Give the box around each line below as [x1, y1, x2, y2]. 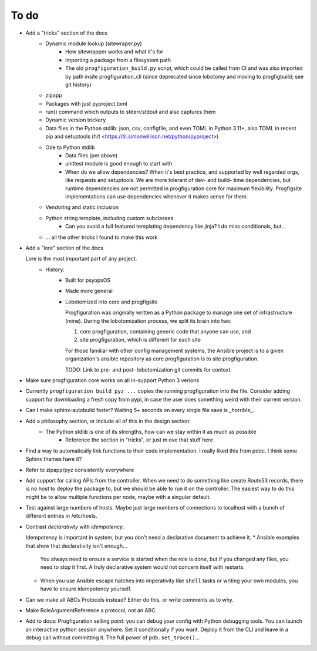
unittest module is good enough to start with [65, 160, 173, 167]
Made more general [65, 288, 113, 295]
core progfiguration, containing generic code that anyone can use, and [80, 328, 251, 335]
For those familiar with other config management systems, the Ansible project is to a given [65, 347, 284, 354]
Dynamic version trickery [45, 116, 106, 123]
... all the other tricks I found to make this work [45, 234, 158, 241]
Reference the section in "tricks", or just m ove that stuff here [65, 436, 214, 443]
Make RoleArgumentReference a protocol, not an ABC [25, 606, 156, 613]
